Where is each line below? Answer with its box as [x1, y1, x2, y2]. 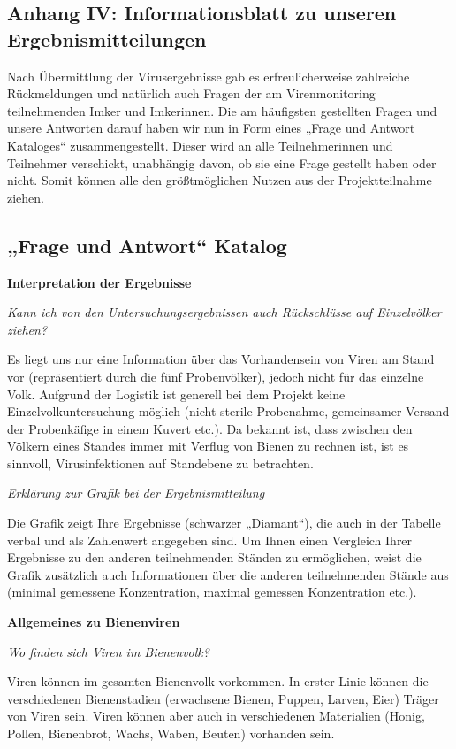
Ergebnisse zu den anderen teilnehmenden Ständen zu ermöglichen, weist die [7, 548, 422, 567]
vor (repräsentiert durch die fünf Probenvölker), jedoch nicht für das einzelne [7, 367, 424, 385]
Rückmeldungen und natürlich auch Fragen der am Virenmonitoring [7, 84, 376, 103]
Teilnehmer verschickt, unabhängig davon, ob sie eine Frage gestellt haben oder [7, 153, 437, 172]
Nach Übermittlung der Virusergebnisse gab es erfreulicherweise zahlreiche [7, 66, 410, 85]
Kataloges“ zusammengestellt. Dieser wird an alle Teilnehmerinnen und [7, 135, 393, 154]
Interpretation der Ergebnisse [7, 273, 192, 291]
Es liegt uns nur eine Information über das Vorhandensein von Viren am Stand [7, 350, 435, 368]
